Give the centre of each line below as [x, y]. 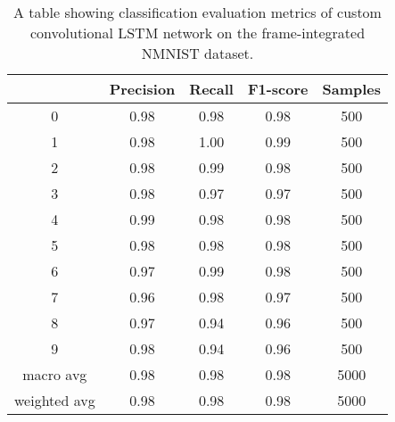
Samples [352, 89]
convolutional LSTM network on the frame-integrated [197, 33]
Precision [142, 89]
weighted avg [55, 400]
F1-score [278, 89]
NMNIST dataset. [197, 53]
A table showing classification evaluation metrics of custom [197, 12]
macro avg [55, 374]
